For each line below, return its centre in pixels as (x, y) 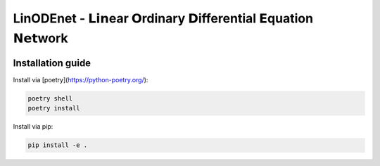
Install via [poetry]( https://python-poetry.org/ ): (81, 79)
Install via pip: (33, 127)
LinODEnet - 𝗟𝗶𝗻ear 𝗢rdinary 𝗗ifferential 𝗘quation (163, 18)
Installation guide (52, 63)
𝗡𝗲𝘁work (40, 38)
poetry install (54, 108)
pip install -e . (58, 145)
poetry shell (50, 98)
